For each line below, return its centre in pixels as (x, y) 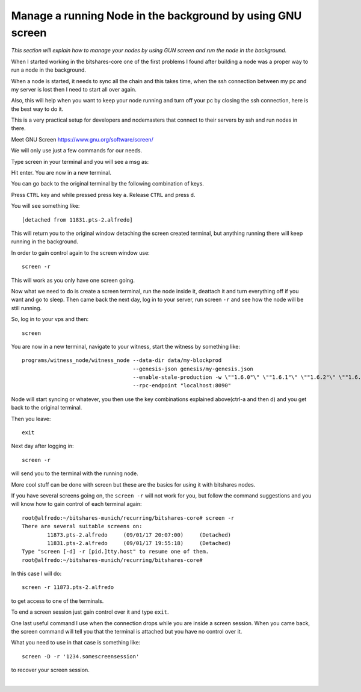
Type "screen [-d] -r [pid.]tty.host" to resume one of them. (116, 552)
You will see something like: (45, 206)
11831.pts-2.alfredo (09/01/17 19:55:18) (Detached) (139, 543)
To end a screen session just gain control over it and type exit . (90, 612)
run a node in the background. (49, 70)
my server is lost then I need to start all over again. (74, 89)
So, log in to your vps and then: (50, 319)
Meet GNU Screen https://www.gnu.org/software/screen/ (82, 139)
